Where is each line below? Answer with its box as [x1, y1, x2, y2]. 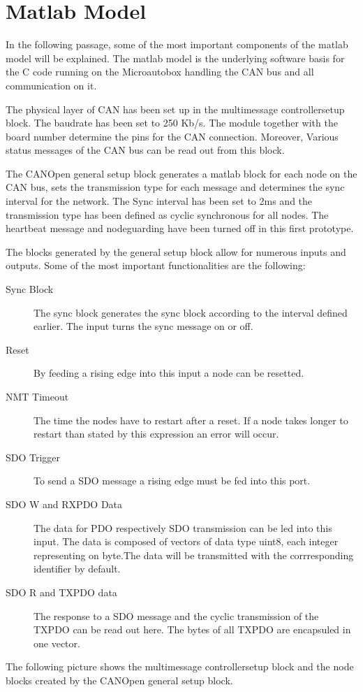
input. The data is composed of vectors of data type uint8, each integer [34, 534, 339, 549]
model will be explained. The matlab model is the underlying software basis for [6, 50, 345, 65]
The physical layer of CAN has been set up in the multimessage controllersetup [6, 101, 345, 116]
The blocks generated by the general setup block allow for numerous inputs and [6, 244, 346, 259]
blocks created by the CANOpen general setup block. [6, 672, 233, 687]
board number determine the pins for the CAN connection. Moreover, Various [6, 129, 339, 143]
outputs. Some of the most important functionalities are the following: [6, 258, 306, 273]
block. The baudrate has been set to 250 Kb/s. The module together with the [6, 115, 338, 130]
